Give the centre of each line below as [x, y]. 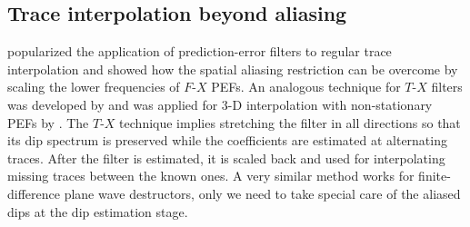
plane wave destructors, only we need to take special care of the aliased [262, 193]
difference [34, 193]
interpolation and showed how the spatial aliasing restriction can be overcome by [233, 69]
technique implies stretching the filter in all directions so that [290, 122]
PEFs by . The [48, 122]
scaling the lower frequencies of [94, 87]
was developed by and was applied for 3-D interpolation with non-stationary [220, 104]
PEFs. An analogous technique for [306, 87]
